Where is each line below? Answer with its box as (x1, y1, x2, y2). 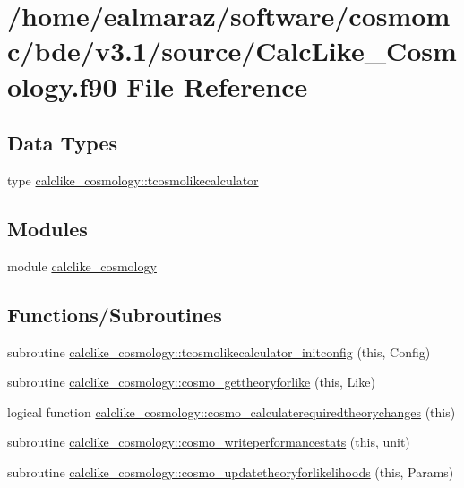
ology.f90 (7, 67, 117, 104)
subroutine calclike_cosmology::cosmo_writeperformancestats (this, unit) (7, 432, 410, 451)
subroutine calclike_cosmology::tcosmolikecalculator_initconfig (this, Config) (7, 342, 431, 361)
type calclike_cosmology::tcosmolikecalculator (7, 170, 259, 189)
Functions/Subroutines (7, 300, 222, 328)
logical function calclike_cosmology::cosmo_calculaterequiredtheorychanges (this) (7, 402, 456, 421)
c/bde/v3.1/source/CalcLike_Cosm (7, 32, 457, 69)
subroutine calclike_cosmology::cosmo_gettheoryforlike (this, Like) (7, 372, 375, 391)
